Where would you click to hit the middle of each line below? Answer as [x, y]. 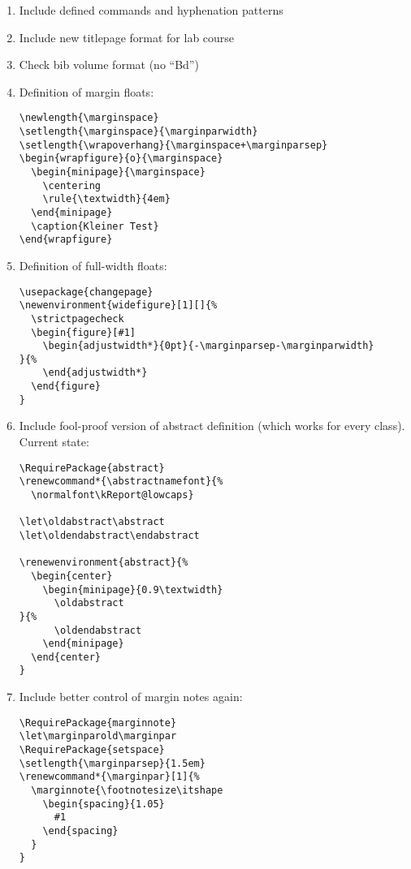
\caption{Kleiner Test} [95, 226]
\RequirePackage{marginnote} [98, 723]
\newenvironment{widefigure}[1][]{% [118, 305]
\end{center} [66, 657]
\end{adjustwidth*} [95, 373]
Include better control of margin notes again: [131, 697]
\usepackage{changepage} [86, 292]
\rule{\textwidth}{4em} [106, 199]
